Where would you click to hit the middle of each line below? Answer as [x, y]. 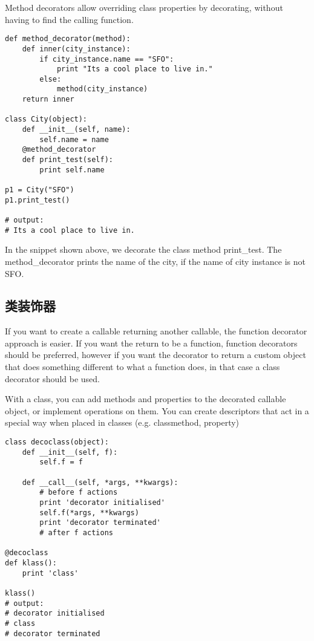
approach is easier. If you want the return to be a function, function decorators [151, 343]
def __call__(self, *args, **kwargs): [100, 482]
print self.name [72, 170]
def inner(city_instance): [76, 49]
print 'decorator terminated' [100, 523]
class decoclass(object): [57, 442]
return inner [48, 99]
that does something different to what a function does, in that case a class [142, 367]
